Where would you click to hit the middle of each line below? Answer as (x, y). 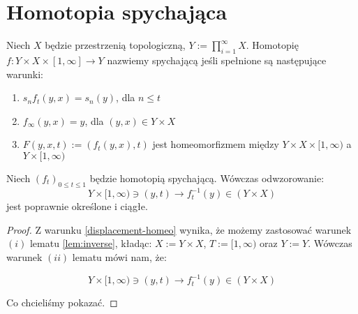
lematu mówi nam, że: (119, 256)
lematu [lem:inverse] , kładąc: (91, 243)
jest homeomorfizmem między (216, 144)
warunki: (25, 74)
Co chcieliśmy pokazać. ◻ (62, 302)
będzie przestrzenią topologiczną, (115, 45)
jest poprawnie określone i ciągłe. (77, 206)
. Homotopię (272, 45)
